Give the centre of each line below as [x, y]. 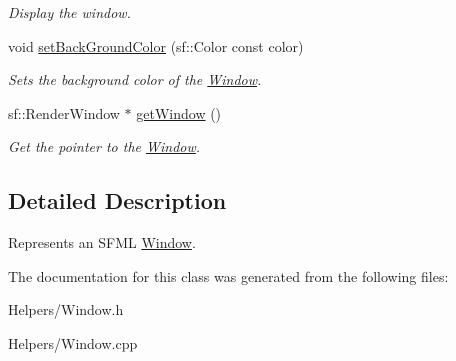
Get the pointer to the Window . [104, 146]
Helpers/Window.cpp [73, 342]
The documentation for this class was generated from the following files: [228, 275]
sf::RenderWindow [64, 112]
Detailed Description [117, 200]
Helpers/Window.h [66, 309]
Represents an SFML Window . [102, 242]
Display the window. [69, 12]
